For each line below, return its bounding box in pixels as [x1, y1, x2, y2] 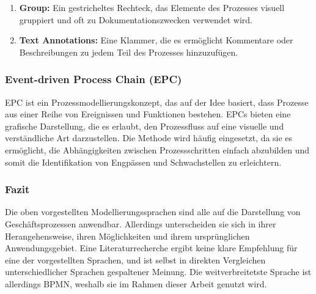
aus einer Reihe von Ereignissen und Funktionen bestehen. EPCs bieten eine [5, 108, 291, 120]
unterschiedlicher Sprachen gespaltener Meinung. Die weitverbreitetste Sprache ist [5, 265, 312, 278]
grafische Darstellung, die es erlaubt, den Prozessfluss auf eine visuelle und [5, 119, 284, 132]
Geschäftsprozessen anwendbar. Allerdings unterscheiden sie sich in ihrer [5, 217, 276, 230]
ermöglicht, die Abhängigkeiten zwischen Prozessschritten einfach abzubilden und [5, 143, 310, 156]
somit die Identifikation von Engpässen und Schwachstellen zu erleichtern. [5, 155, 282, 168]
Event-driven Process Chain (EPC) [5, 72, 182, 87]
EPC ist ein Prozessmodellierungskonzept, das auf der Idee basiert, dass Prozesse [5, 95, 309, 108]
